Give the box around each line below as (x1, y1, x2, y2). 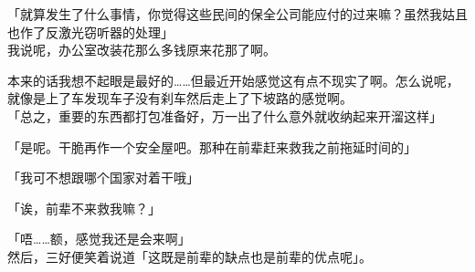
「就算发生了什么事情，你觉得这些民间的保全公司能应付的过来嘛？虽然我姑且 (7, 5, 468, 23)
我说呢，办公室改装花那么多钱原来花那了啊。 (7, 40, 276, 59)
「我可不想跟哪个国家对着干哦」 (7, 168, 199, 187)
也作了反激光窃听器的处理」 (7, 22, 174, 41)
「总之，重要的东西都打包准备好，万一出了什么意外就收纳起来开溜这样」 (7, 106, 442, 125)
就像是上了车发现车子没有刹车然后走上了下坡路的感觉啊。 (7, 89, 353, 108)
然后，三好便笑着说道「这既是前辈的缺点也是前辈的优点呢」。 (7, 246, 372, 266)
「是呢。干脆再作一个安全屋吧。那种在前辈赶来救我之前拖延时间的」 (7, 137, 417, 156)
